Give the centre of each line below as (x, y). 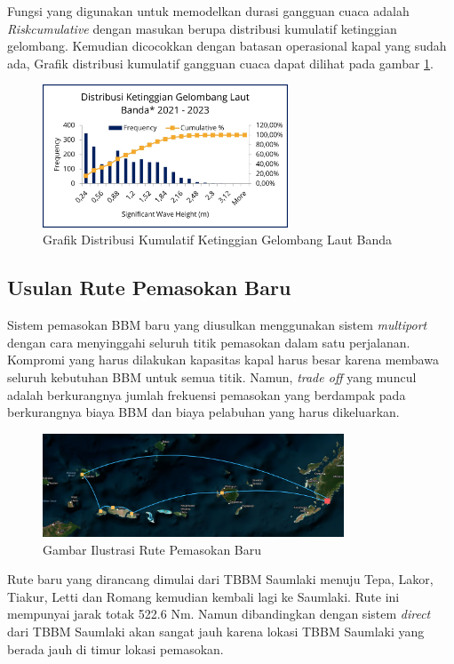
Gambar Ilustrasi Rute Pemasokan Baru (152, 549)
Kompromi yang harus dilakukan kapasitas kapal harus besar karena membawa (223, 360)
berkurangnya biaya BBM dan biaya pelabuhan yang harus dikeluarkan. (203, 412)
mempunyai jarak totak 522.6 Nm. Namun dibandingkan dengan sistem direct (219, 614)
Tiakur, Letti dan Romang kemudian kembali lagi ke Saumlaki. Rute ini (203, 596)
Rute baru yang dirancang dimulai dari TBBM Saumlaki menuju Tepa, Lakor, (220, 579)
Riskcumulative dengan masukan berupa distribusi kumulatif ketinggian (202, 28)
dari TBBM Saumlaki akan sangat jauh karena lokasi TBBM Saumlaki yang (216, 631)
